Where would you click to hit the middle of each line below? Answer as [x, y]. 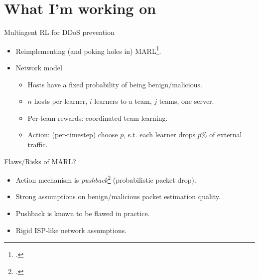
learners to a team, [123, 101]
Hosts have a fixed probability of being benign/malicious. [115, 84]
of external [226, 135]
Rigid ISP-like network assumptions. [71, 230]
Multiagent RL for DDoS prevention [59, 32]
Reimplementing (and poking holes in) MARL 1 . [88, 50]
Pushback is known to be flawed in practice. [83, 213]
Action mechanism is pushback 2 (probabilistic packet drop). [106, 179]
